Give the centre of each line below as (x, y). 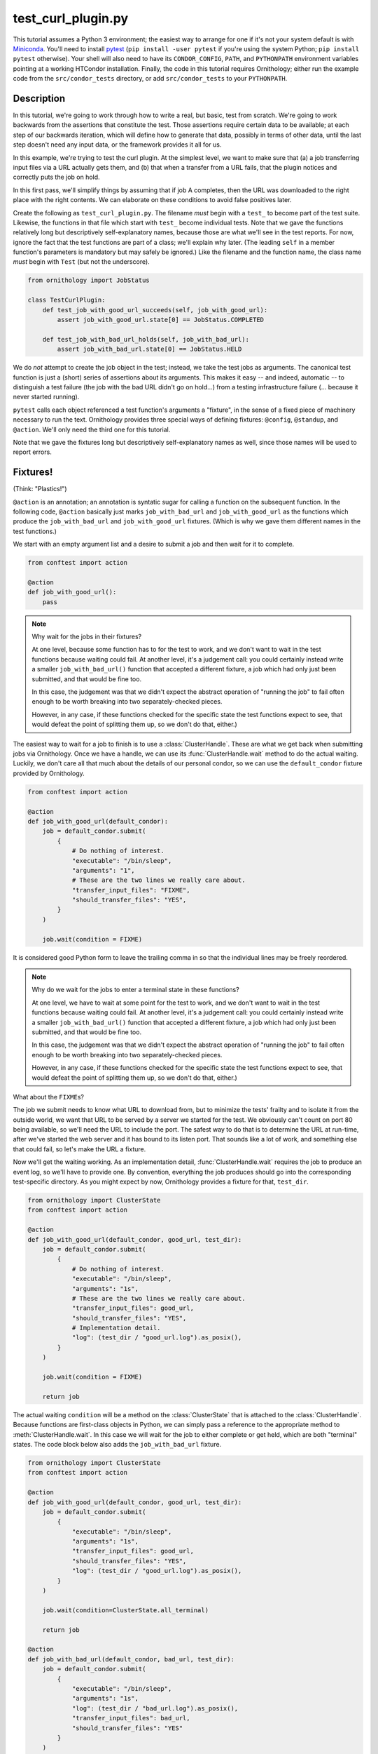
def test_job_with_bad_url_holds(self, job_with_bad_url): (146, 339)
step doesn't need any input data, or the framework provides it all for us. (117, 145)
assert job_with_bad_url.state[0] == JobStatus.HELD (149, 349)
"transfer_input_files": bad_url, (131, 1718)
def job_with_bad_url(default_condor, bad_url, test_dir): (131, 1659)
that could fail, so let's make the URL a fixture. (79, 1149)
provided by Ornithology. (49, 773)
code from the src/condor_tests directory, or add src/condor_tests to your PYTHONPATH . (150, 79)
